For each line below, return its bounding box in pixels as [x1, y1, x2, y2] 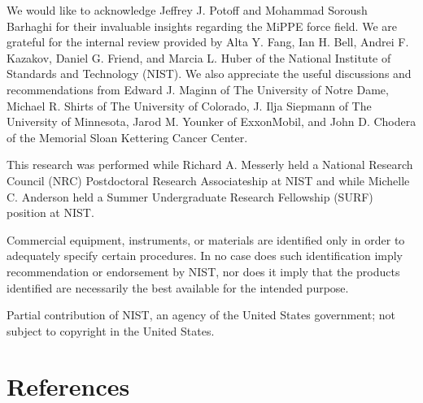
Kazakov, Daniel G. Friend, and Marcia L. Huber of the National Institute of [7, 49, 391, 66]
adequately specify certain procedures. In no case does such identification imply [7, 247, 403, 264]
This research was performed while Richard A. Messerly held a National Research [7, 156, 413, 173]
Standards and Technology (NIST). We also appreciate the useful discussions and [7, 65, 412, 82]
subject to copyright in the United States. [7, 322, 215, 339]
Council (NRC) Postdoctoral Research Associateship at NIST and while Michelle [7, 171, 410, 188]
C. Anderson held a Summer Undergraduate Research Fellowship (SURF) [7, 188, 373, 205]
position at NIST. [7, 204, 94, 221]
